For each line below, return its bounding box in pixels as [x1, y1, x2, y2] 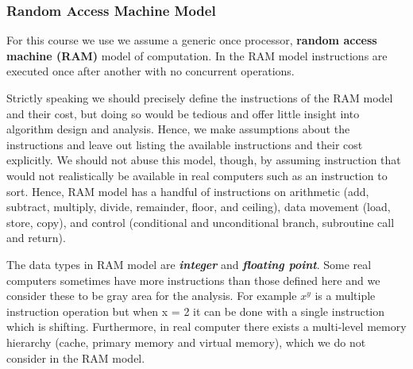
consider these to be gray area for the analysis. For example [6, 287, 297, 304]
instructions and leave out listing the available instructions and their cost [6, 136, 363, 152]
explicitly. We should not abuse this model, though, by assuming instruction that [6, 152, 401, 168]
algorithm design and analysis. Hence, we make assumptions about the [6, 121, 350, 137]
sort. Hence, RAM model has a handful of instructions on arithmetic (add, [6, 183, 369, 199]
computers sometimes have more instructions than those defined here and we [6, 271, 380, 288]
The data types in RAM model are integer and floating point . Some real [6, 256, 372, 272]
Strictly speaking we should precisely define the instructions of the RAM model [6, 90, 393, 106]
